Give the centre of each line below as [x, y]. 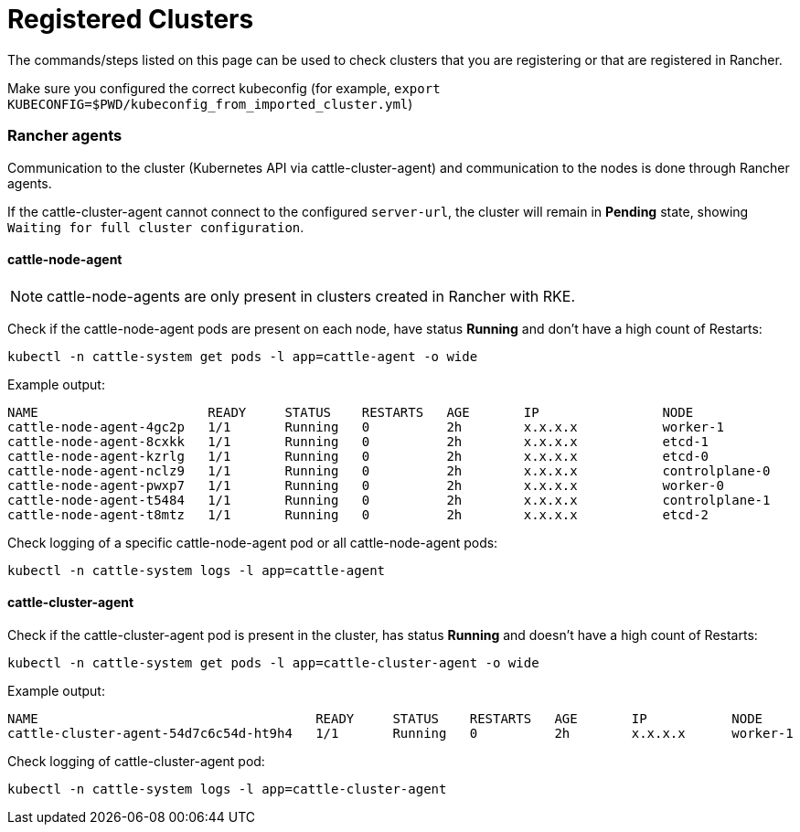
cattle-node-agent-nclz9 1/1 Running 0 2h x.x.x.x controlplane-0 [389, 470]
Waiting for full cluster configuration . [156, 227]
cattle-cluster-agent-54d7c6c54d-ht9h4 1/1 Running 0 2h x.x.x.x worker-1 [400, 733]
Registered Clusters [131, 19]
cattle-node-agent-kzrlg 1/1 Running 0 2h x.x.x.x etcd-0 [358, 456]
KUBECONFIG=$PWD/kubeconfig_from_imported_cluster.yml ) [210, 103]
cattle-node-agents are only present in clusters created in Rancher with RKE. [311, 296]
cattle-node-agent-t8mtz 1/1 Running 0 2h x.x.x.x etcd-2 [358, 514]
